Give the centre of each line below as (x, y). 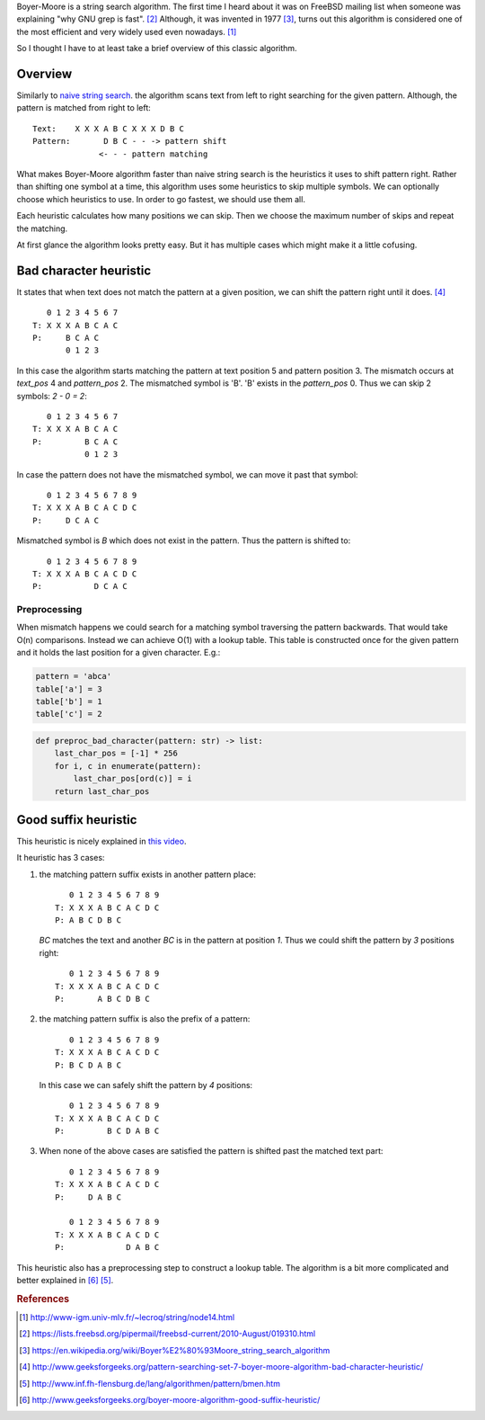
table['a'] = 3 (69, 689)
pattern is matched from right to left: (84, 108)
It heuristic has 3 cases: (61, 858)
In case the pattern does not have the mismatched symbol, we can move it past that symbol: (187, 474)
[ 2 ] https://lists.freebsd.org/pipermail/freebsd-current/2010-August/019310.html (168, 1334)
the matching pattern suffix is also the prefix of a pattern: (145, 1019)
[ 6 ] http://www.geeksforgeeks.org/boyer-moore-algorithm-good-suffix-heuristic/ (170, 1399)
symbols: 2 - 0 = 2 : (52, 396)
